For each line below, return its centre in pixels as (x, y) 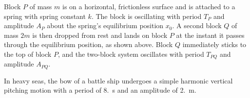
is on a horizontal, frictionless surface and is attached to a (149, 6)
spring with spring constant (45, 16)
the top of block (28, 54)
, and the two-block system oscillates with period (131, 54)
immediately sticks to (214, 44)
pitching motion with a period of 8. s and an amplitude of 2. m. (100, 90)
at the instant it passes (210, 35)
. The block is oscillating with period (146, 16)
